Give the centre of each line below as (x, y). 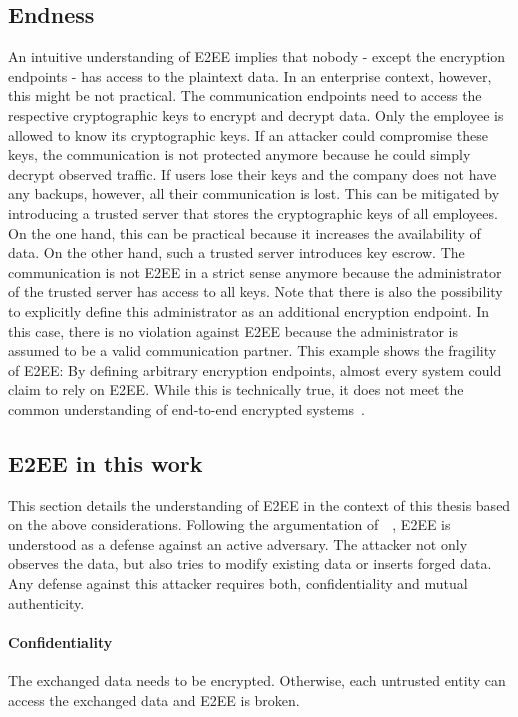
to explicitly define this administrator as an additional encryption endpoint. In (249, 310)
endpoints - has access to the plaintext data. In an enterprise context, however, (250, 75)
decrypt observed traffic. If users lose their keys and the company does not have (252, 173)
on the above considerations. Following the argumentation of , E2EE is (229, 524)
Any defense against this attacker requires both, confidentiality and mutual (238, 583)
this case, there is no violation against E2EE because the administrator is (233, 330)
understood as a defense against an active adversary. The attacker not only (238, 543)
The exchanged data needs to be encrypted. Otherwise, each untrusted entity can (257, 680)
